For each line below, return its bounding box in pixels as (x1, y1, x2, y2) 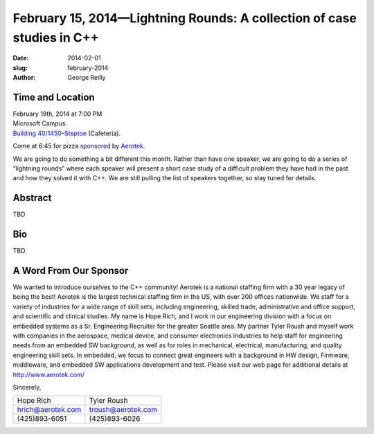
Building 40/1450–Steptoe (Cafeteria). (12, 129, 121, 137)
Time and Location (12, 91, 95, 103)
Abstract (12, 192, 52, 204)
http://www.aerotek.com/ (12, 370, 84, 379)
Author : (12, 73, 36, 82)
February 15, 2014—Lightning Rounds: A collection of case (12, 10, 357, 26)
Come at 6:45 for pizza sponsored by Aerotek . (12, 142, 145, 150)
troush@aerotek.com (89, 405, 158, 415)
